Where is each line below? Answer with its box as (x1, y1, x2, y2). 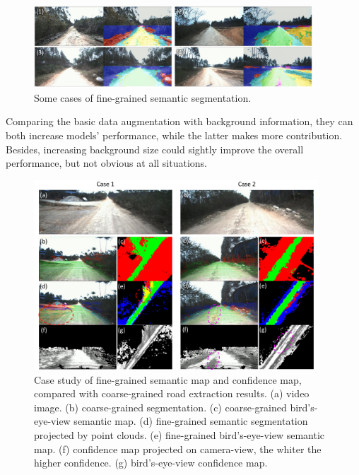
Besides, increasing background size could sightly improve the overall (6, 141, 304, 156)
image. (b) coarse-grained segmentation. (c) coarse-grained (34, 399, 287, 414)
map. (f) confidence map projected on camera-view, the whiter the (34, 441, 322, 456)
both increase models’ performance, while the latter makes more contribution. (6, 128, 343, 143)
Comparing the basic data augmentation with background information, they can (6, 114, 353, 129)
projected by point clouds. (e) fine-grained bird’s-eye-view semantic (34, 428, 325, 442)
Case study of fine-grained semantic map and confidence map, (34, 372, 302, 387)
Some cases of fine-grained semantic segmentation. (34, 90, 252, 105)
